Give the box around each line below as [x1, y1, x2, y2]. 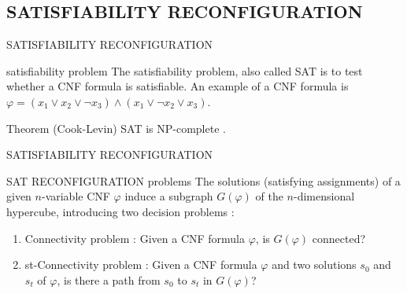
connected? [312, 230, 366, 246]
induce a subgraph [124, 188, 213, 204]
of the [255, 188, 283, 204]
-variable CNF [41, 188, 110, 204]
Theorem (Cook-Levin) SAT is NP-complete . [6, 119, 226, 136]
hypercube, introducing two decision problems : [6, 203, 235, 219]
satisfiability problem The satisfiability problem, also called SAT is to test [6, 62, 363, 79]
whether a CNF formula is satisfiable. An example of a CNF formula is [6, 78, 349, 94]
